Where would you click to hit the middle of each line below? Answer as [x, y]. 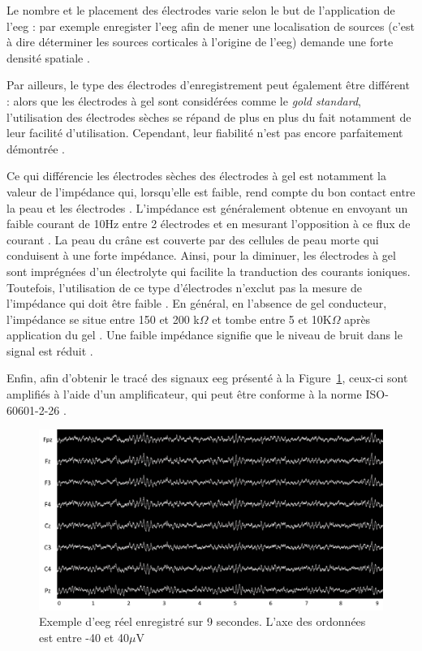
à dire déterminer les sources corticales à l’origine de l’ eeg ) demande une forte [200, 42]
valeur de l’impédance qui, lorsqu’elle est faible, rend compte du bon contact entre [211, 191]
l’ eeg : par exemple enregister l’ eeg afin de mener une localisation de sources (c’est [211, 26]
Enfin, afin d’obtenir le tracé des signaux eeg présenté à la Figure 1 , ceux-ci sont [207, 378]
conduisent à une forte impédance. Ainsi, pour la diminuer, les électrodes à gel [201, 255]
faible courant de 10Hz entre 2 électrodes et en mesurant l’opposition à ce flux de [209, 224]
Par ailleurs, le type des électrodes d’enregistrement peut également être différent [208, 85]
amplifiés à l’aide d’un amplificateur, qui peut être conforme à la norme [184, 394]
